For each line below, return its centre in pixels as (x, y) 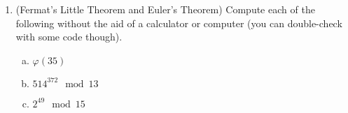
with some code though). (69, 37)
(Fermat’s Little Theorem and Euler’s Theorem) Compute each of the (165, 9)
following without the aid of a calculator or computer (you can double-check (179, 23)
